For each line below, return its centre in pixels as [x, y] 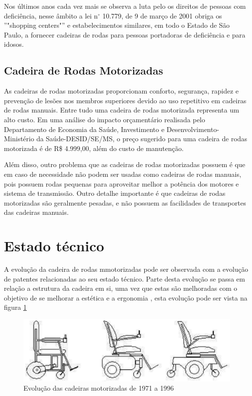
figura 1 [15, 307]
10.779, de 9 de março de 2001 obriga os [162, 15]
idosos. [14, 44]
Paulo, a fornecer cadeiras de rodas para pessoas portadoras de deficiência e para [125, 34]
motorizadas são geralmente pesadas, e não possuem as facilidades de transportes [125, 202]
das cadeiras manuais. [36, 212]
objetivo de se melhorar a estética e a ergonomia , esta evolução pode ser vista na [126, 297]
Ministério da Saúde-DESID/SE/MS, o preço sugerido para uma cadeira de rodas [126, 139]
